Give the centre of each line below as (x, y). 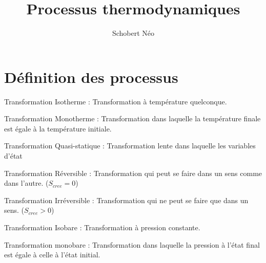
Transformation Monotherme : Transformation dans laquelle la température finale (132, 118)
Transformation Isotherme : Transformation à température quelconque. (116, 101)
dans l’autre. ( (26, 183)
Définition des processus (91, 76)
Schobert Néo (133, 33)
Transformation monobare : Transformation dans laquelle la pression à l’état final (132, 244)
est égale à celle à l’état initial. (52, 255)
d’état (13, 156)
